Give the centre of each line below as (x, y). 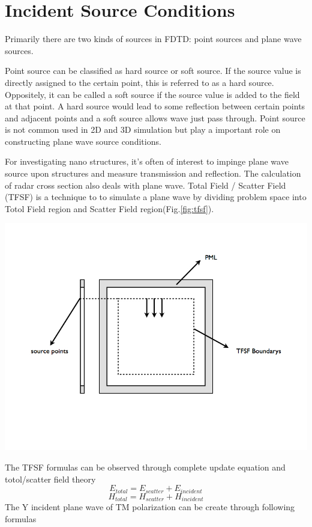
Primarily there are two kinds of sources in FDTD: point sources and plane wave (153, 39)
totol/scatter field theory (50, 479)
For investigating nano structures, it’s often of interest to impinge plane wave (147, 161)
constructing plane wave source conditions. (83, 141)
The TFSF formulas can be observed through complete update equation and (145, 467)
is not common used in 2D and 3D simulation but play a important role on (143, 129)
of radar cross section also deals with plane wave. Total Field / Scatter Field (145, 185)
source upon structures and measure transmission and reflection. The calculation (153, 173)
